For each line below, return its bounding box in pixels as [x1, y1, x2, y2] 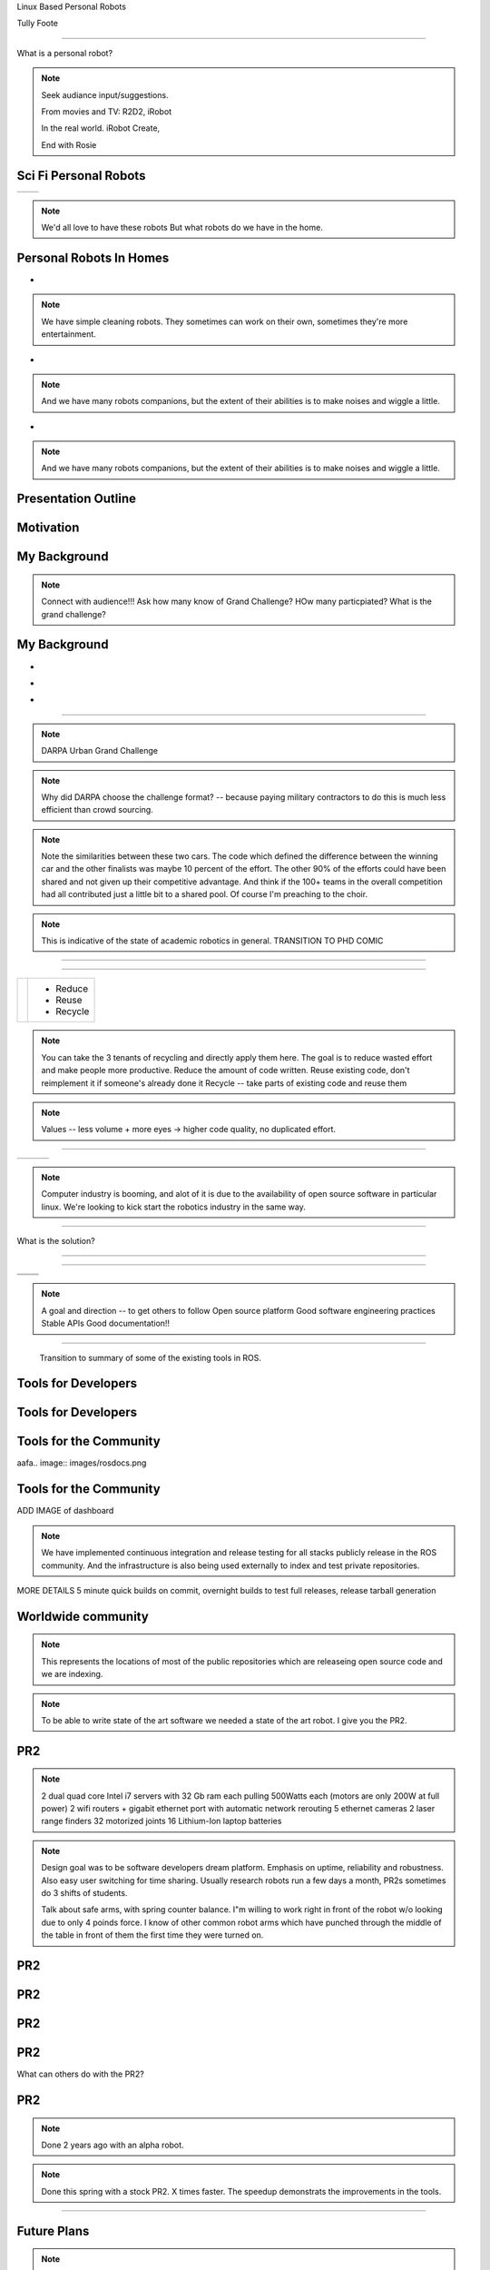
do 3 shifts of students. [41, 1888, 128, 1899]
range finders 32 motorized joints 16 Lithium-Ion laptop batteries [41, 1816, 282, 1827]
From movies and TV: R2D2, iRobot [41, 105, 172, 117]
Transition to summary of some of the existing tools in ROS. [39, 1352, 262, 1363]
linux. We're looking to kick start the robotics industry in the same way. [41, 1201, 306, 1212]
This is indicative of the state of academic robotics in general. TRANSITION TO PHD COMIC [41, 935, 384, 946]
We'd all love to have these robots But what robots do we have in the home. [41, 222, 324, 233]
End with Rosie [41, 139, 97, 150]
